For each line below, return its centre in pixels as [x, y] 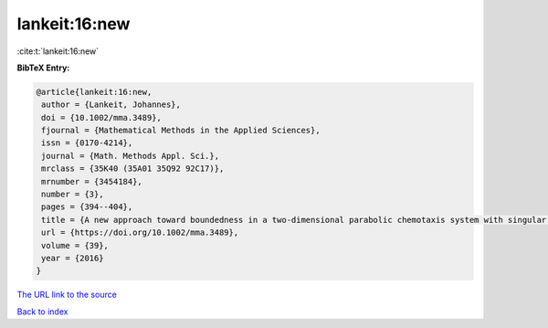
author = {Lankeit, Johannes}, [111, 105]
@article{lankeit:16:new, [94, 92]
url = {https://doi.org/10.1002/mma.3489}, [140, 233]
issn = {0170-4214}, [87, 143]
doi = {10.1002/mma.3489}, [101, 117]
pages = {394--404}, [87, 207]
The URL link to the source [67, 295]
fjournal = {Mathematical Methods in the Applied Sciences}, [181, 131]
